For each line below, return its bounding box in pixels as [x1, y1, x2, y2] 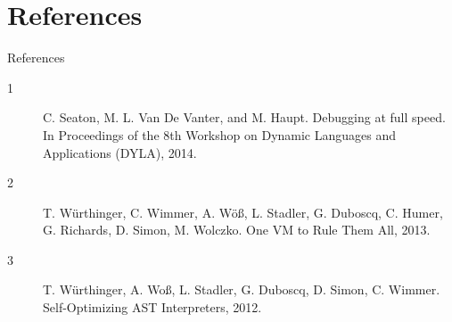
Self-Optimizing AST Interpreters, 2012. [43, 298, 262, 317]
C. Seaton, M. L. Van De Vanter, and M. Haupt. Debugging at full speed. [43, 108, 446, 127]
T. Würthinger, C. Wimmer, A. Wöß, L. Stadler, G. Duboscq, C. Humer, [43, 202, 443, 221]
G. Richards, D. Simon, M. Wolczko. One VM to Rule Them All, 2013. [43, 220, 431, 239]
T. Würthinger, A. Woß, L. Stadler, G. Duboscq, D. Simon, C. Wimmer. [43, 280, 440, 299]
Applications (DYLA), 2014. [43, 143, 197, 161]
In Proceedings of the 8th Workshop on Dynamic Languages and [43, 125, 397, 144]
